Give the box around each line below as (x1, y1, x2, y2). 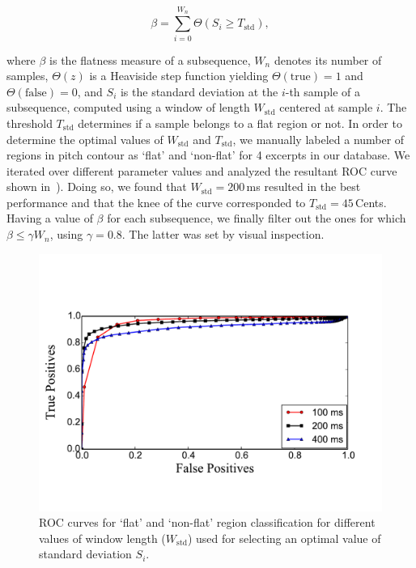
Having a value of (6, 210, 93, 227)
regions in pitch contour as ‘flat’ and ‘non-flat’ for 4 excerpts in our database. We (6, 146, 410, 163)
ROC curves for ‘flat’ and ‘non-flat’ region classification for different (39, 514, 376, 531)
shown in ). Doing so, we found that (6, 178, 187, 195)
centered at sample (279, 99, 373, 116)
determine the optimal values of (6, 130, 163, 147)
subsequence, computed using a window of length (6, 99, 250, 116)
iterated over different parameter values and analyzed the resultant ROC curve (6, 162, 397, 179)
